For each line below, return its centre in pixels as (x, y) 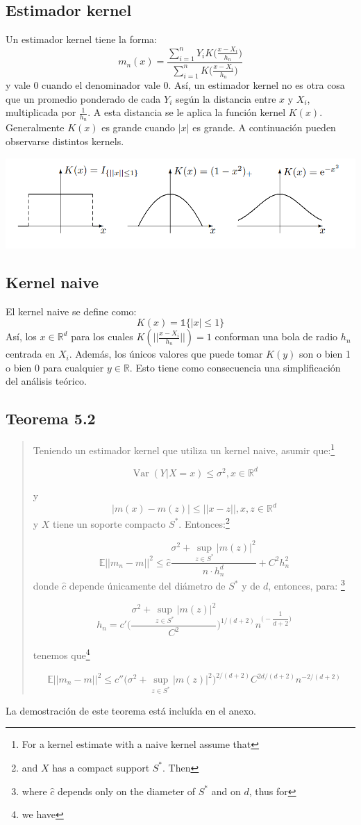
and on (226, 791)
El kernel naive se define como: (71, 311)
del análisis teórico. (46, 381)
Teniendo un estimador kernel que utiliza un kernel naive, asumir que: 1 (184, 449)
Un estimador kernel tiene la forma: (81, 39)
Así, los (21, 336)
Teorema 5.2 (51, 418)
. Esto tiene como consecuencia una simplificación (235, 367)
